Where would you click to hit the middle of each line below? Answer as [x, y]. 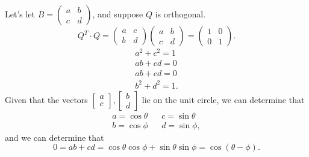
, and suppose [118, 14]
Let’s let [20, 14]
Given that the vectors [46, 99]
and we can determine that [55, 137]
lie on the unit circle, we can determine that [223, 99]
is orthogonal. [180, 14]
